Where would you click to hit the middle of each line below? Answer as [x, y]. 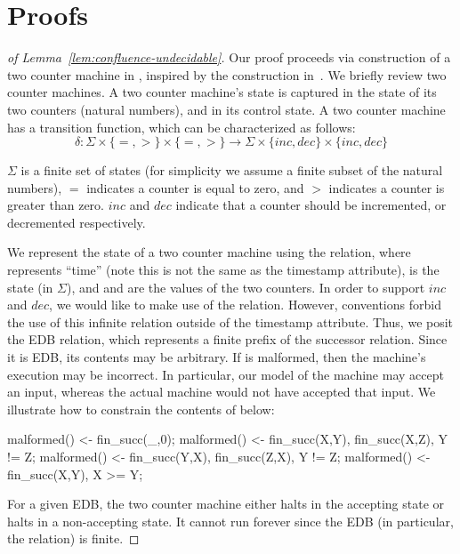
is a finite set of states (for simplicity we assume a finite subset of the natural [232, 170]
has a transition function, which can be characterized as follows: [182, 127]
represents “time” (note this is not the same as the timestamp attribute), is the [223, 270]
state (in [30, 287]
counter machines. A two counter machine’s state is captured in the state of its [222, 92]
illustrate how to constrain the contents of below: [141, 409]
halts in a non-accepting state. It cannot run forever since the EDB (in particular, [230, 521]
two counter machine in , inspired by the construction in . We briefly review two [227, 74]
